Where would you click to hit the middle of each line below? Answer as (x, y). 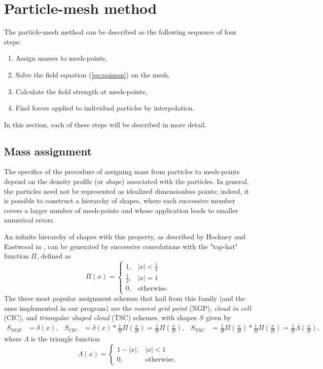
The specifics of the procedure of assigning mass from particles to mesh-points (122, 171)
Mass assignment (48, 151)
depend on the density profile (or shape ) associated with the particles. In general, (126, 181)
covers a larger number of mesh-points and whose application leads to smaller (121, 210)
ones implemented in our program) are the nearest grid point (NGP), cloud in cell (127, 308)
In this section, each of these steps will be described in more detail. (105, 124)
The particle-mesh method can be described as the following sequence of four (120, 32)
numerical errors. (30, 220)
